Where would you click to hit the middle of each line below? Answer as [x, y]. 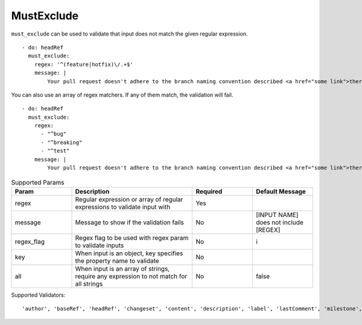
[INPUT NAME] [277, 215]
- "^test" [55, 151]
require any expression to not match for [131, 276]
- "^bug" [54, 134]
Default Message [281, 191]
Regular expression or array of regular [129, 199]
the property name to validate [117, 260]
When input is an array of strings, [122, 268]
